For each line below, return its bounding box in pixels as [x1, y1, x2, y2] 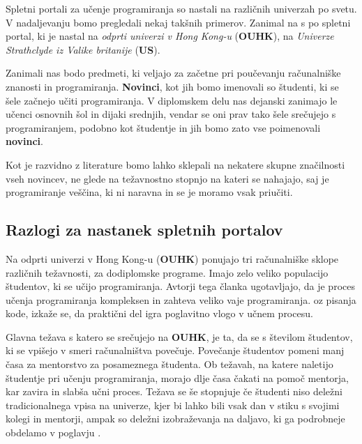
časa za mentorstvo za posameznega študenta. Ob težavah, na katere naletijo [6, 357, 333, 372]
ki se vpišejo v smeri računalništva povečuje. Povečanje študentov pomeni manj [6, 343, 345, 358]
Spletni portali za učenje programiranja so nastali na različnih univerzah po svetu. [6, 1, 357, 15]
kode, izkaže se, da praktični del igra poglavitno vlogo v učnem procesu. [6, 306, 313, 321]
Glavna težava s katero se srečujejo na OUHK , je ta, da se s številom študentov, [6, 329, 353, 344]
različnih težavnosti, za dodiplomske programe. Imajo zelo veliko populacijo [6, 265, 329, 280]
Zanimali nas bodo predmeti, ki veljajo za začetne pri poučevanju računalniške [6, 66, 341, 80]
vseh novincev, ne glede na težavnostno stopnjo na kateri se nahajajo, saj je [6, 171, 329, 185]
